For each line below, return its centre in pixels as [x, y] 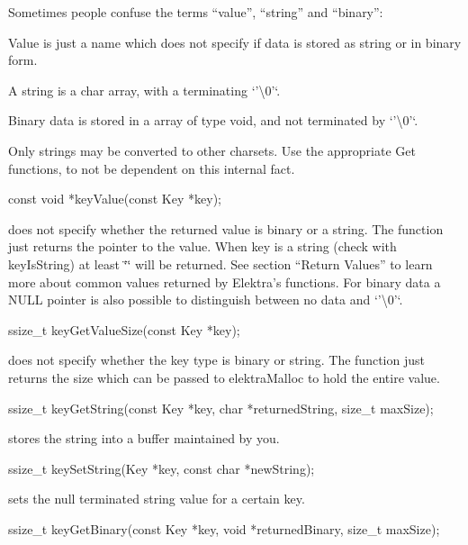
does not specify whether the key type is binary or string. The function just [216, 360]
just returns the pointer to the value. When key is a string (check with [202, 246]
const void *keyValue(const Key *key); [115, 199]
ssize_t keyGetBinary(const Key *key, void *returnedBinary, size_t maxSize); [224, 528]
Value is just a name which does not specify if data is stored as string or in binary [235, 42]
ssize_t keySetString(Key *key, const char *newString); [162, 468]
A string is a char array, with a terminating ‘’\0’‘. [144, 90]
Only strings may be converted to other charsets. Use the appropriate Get [212, 150]
